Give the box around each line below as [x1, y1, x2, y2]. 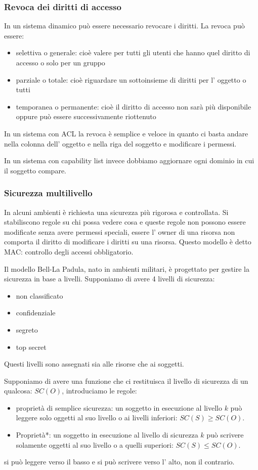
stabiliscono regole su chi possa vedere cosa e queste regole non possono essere [4, 216, 246, 227]
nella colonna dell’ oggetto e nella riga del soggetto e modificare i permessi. [4, 138, 237, 149]
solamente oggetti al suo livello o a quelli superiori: [16, 439, 174, 450]
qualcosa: [4, 385, 32, 396]
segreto [16, 324, 38, 335]
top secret [16, 341, 47, 352]
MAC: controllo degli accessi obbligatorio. [4, 246, 134, 257]
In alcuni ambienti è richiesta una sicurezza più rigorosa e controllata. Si [4, 206, 229, 217]
